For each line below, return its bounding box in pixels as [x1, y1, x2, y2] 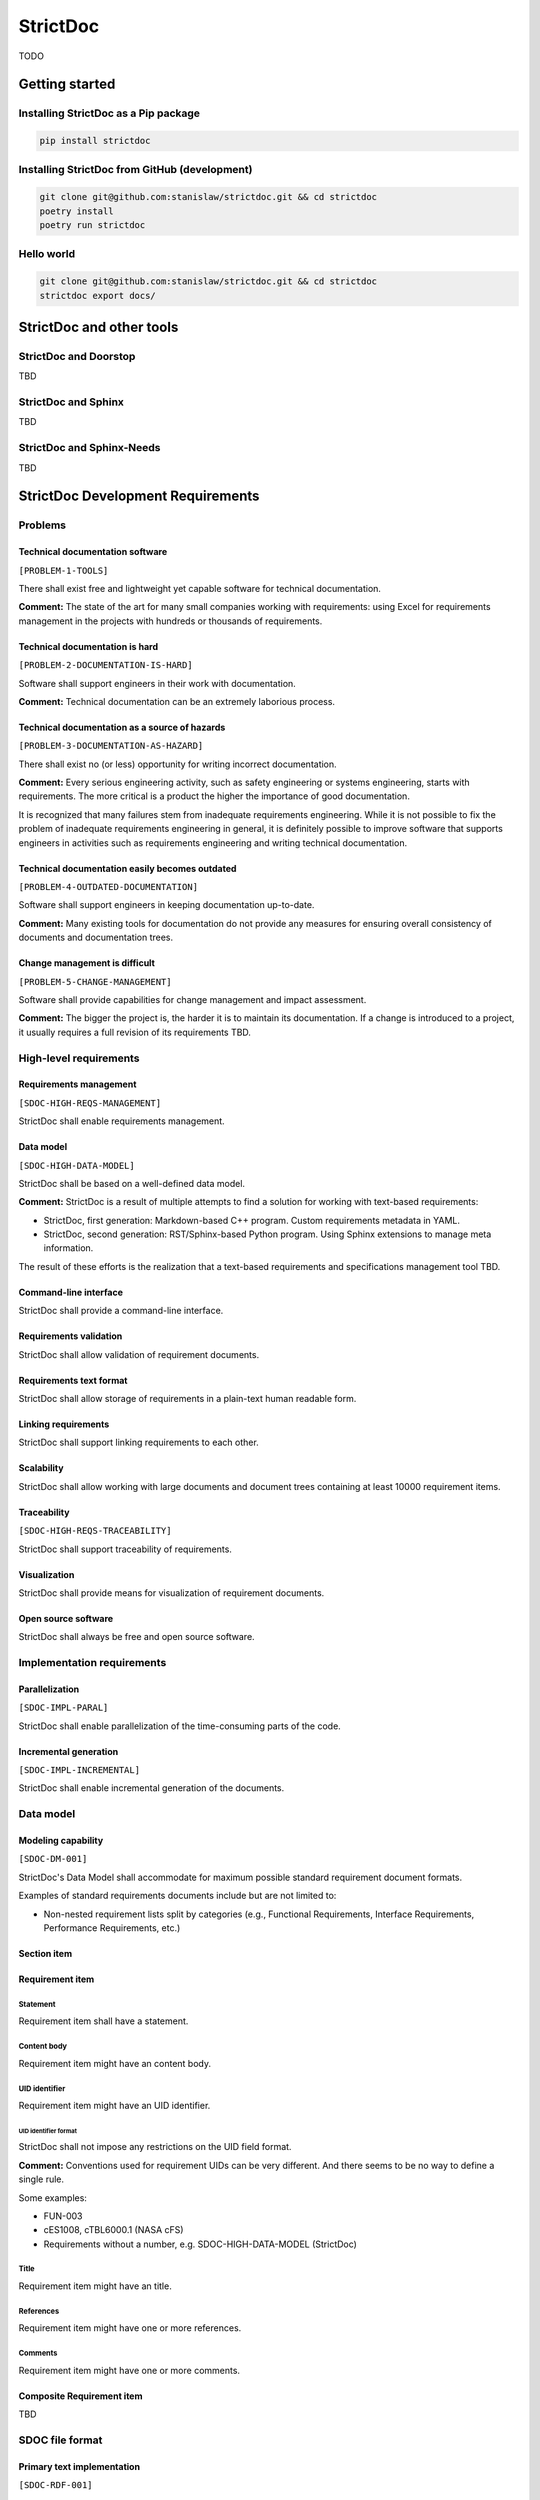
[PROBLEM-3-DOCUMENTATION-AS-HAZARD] [18, 740, 204, 752]
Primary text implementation [18, 2460, 140, 2472]
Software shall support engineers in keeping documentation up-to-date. [18, 899, 315, 911]
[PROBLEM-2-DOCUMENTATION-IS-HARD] [18, 660, 194, 671]
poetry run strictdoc [39, 220, 146, 231]
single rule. [18, 2173, 65, 2185]
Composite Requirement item [18, 2390, 143, 2402]
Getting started [18, 76, 116, 93]
